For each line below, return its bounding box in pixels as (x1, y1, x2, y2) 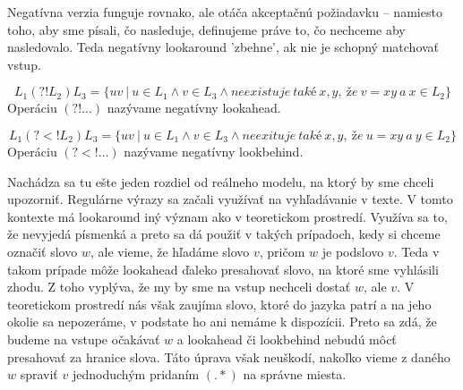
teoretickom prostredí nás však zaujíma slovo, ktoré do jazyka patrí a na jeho (7, 294, 432, 313)
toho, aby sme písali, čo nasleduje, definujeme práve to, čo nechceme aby (7, 20, 406, 38)
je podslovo (322, 242, 384, 260)
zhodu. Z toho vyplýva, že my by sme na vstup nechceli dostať (7, 277, 351, 296)
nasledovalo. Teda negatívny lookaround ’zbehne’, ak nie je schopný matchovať (7, 38, 440, 56)
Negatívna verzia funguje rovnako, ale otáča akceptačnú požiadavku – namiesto (7, 3, 442, 21)
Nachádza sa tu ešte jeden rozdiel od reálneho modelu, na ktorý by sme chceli (7, 172, 434, 191)
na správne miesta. (243, 365, 347, 384)
